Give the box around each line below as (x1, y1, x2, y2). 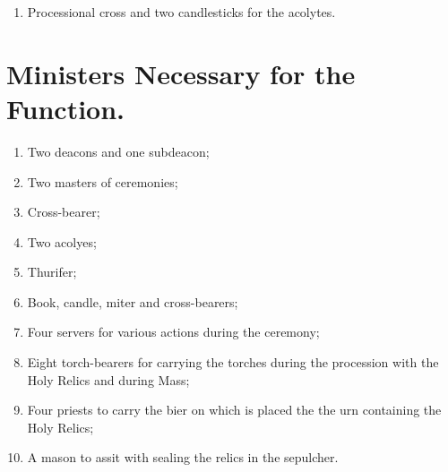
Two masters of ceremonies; (27, 172, 178, 191)
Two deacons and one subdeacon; (27, 142, 210, 160)
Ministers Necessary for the (6, 55, 356, 91)
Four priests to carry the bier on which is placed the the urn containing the (27, 400, 442, 419)
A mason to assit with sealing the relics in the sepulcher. (27, 448, 339, 467)
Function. (6, 90, 125, 126)
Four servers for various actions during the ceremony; (27, 322, 320, 341)
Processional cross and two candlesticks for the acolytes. (27, 3, 336, 21)
